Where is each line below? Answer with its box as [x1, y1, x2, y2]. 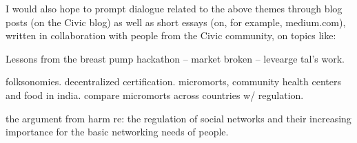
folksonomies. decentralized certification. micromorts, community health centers [6, 74, 341, 89]
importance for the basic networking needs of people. [6, 124, 229, 139]
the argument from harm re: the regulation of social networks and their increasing [6, 111, 351, 125]
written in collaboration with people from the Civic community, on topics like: [6, 28, 336, 43]
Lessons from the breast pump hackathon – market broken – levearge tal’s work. [6, 51, 345, 65]
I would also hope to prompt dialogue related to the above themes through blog [6, 1, 343, 15]
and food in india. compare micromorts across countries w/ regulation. [6, 87, 304, 102]
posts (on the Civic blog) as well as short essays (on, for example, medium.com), [6, 14, 346, 29]
